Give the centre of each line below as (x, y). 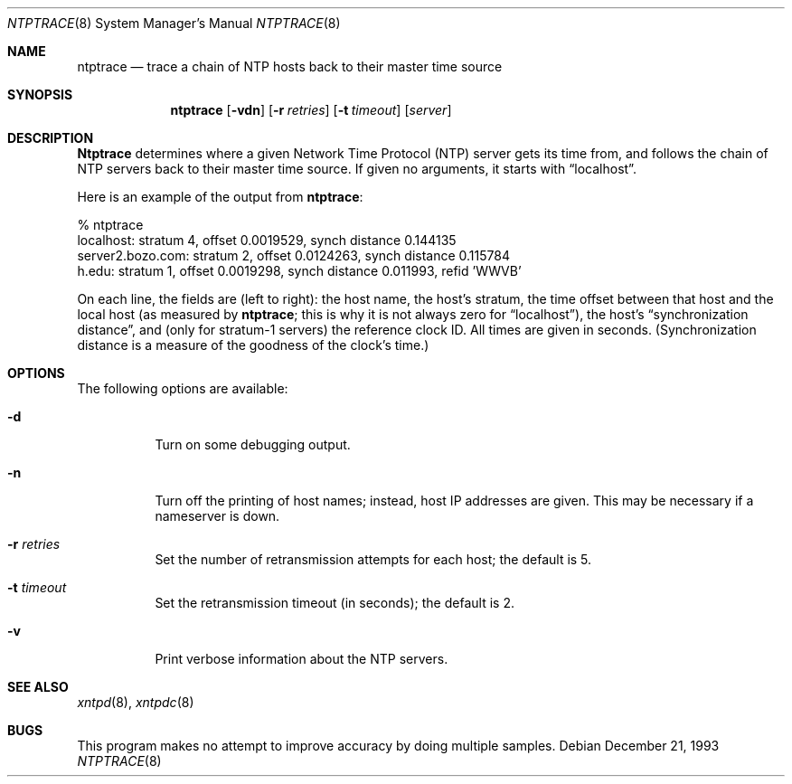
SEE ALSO (38, 687)
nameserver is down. (217, 516)
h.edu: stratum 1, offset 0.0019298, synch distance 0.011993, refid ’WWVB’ (299, 271)
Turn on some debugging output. (253, 444)
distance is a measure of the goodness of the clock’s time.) (253, 345)
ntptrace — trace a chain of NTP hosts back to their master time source (290, 66)
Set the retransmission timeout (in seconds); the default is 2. (335, 603)
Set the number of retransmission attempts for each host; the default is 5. (373, 559)
